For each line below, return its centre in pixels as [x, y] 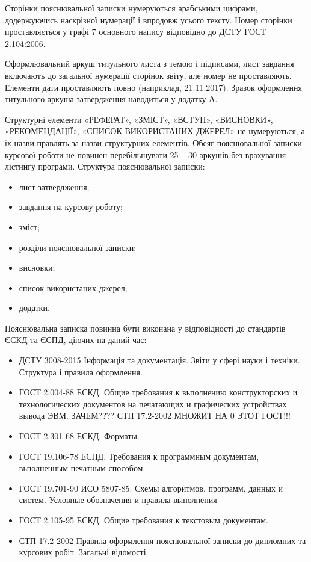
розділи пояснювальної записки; [78, 247]
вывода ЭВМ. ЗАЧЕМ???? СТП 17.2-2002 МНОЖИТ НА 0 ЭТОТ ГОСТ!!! [155, 415]
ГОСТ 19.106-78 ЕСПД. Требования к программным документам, [139, 456]
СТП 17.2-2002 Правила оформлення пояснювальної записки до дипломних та [162, 540]
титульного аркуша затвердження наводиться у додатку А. [111, 99]
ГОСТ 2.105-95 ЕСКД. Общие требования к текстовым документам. [143, 520]
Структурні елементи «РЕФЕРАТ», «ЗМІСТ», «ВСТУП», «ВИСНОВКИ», [139, 119]
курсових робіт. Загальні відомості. [84, 552]
